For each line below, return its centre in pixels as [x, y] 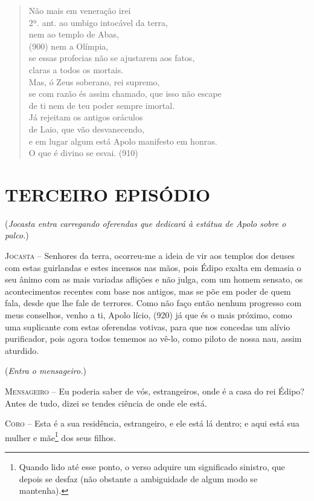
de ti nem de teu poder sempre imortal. [102, 105]
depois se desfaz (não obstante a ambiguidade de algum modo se [138, 478]
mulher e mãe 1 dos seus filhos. [60, 436]
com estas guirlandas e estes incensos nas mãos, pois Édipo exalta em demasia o [153, 267]
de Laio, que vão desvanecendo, [86, 129]
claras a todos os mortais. [76, 69]
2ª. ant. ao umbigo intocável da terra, [98, 22]
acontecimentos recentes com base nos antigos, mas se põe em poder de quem [148, 291]
